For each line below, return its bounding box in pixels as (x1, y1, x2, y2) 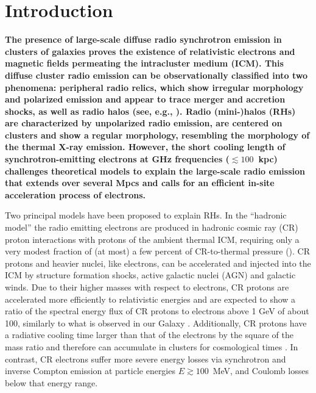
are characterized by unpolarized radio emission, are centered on (5, 117, 283, 129)
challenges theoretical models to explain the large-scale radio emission (5, 164, 305, 177)
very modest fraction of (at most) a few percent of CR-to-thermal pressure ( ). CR (5, 245, 310, 258)
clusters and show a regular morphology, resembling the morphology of (5, 128, 310, 141)
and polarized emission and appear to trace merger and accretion (5, 93, 286, 106)
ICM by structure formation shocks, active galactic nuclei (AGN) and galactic (5, 269, 296, 281)
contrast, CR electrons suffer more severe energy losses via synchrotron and (5, 352, 286, 365)
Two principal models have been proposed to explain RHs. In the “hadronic (5, 209, 287, 222)
